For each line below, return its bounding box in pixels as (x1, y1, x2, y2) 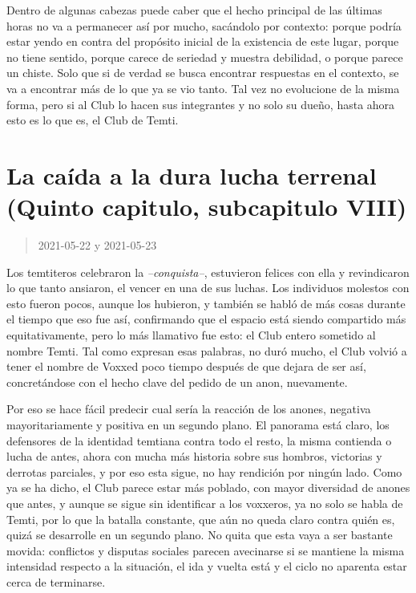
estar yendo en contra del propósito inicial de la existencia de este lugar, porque (6, 33, 399, 50)
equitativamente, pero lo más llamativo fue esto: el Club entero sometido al (6, 327, 376, 343)
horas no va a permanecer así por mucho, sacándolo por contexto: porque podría (6, 17, 402, 34)
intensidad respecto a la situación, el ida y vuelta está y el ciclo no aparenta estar (6, 558, 407, 575)
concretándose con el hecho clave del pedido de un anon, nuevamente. (6, 373, 348, 390)
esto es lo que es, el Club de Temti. (6, 112, 179, 128)
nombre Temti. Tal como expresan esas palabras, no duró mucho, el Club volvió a (6, 342, 407, 359)
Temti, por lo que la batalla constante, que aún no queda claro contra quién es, (6, 510, 395, 527)
